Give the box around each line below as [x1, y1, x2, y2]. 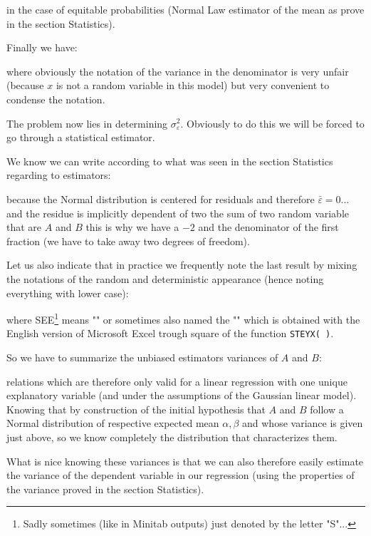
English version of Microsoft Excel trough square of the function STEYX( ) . [6, 326, 334, 341]
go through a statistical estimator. [6, 130, 155, 145]
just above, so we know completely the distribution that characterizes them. [6, 429, 338, 444]
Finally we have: [6, 40, 78, 55]
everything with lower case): [6, 285, 129, 300]
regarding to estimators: [6, 167, 111, 182]
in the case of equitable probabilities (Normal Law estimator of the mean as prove [6, 2, 365, 16]
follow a [310, 401, 344, 416]
